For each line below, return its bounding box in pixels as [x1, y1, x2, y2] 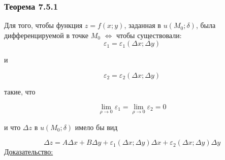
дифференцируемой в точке [4, 29, 88, 40]
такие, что [4, 86, 36, 97]
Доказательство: [4, 146, 53, 157]
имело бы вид [75, 121, 118, 132]
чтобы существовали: [116, 29, 182, 40]
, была [196, 20, 216, 30]
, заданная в [124, 20, 161, 30]
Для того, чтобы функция [4, 20, 83, 30]
